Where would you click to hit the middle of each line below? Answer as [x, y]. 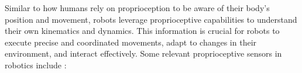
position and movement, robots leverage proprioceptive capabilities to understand [151, 19]
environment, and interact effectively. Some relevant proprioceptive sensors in [143, 53]
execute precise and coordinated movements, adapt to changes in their [131, 42]
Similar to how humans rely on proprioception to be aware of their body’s [137, 8]
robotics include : [36, 65]
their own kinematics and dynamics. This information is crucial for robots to [142, 31]
